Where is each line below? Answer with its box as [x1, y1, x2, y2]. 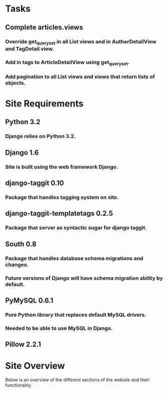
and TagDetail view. [5, 45, 54, 52]
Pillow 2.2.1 [5, 340, 41, 349]
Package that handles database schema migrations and [5, 255, 143, 262]
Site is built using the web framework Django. [5, 163, 118, 170]
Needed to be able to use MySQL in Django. [5, 324, 113, 331]
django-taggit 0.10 [5, 179, 64, 187]
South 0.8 [5, 240, 37, 248]
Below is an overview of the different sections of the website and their [5, 377, 150, 383]
